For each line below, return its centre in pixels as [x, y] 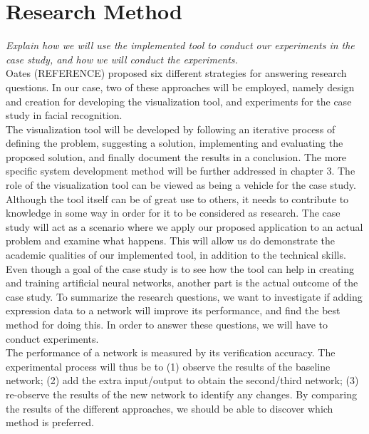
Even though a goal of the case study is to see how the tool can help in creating [180, 268]
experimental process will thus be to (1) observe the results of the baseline [168, 366]
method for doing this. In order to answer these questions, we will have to [167, 324]
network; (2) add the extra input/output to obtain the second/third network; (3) [182, 380]
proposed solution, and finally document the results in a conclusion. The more [176, 156]
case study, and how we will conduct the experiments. [122, 59]
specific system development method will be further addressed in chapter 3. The [181, 171]
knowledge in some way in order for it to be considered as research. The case [173, 213]
